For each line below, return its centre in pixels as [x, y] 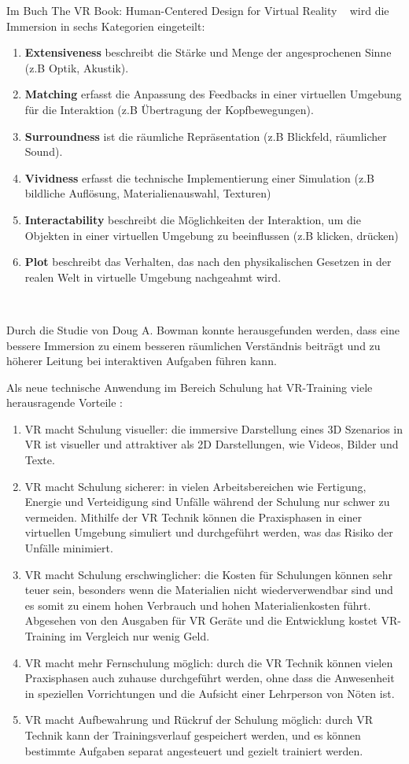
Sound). [44, 151]
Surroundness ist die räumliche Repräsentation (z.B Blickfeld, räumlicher [206, 136]
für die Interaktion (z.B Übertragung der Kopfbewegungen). [169, 109]
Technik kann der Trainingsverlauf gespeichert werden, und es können [193, 734]
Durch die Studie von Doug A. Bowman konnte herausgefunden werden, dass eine [203, 329]
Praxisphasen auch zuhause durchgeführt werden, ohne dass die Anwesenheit [210, 678]
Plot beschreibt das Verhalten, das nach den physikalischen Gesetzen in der [208, 262]
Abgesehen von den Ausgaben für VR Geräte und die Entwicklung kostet [201, 620]
